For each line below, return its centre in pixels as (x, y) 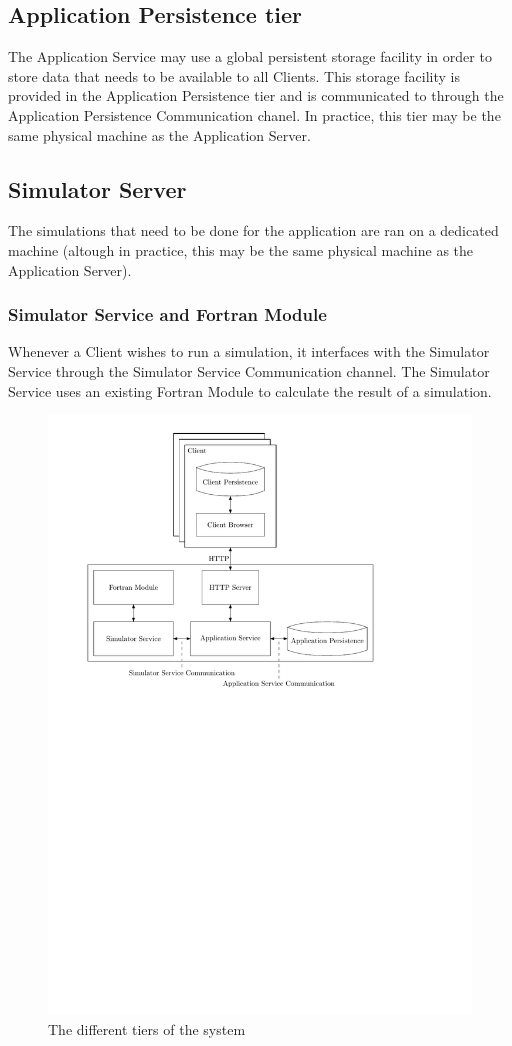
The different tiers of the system (147, 1028)
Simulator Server (97, 188)
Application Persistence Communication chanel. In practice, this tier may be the (254, 114)
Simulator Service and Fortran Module (167, 314)
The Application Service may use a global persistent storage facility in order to (250, 56)
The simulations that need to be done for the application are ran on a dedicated (253, 230)
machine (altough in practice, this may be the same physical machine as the (241, 249)
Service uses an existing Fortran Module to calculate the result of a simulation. (250, 390)
